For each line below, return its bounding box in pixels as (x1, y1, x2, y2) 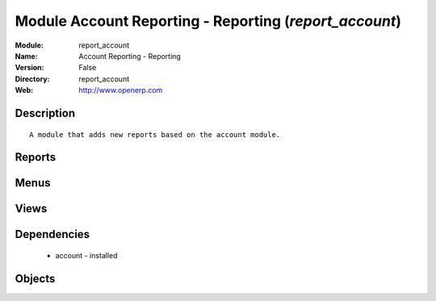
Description (15, 106, 76, 120)
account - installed (55, 250, 118, 260)
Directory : (15, 73, 50, 84)
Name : (15, 51, 38, 61)
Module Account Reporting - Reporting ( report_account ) (15, 12, 401, 30)
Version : (15, 63, 44, 73)
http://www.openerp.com (78, 86, 163, 95)
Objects (15, 271, 56, 286)
